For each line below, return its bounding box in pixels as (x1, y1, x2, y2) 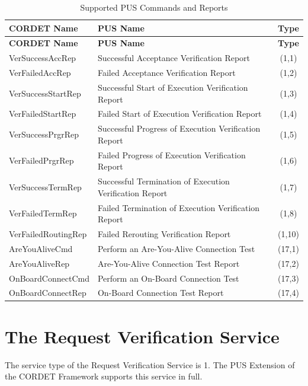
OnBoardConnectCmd (9, 272, 89, 284)
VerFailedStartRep (9, 107, 76, 120)
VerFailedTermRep (9, 207, 77, 219)
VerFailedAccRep (9, 66, 71, 79)
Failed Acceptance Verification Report (97, 66, 236, 79)
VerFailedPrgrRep (9, 154, 74, 167)
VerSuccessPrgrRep (9, 128, 79, 141)
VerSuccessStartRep (9, 87, 81, 99)
